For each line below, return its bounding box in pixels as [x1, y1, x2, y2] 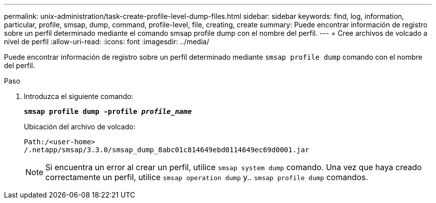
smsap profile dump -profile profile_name [24, 107, 192, 115]
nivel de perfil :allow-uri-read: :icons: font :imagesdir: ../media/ [4, 37, 210, 46]
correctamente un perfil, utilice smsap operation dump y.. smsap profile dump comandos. [45, 172, 368, 182]
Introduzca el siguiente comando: [24, 92, 133, 101]
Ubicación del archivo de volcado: [24, 122, 135, 131]
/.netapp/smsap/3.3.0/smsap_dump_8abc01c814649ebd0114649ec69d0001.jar [24, 146, 310, 154]
